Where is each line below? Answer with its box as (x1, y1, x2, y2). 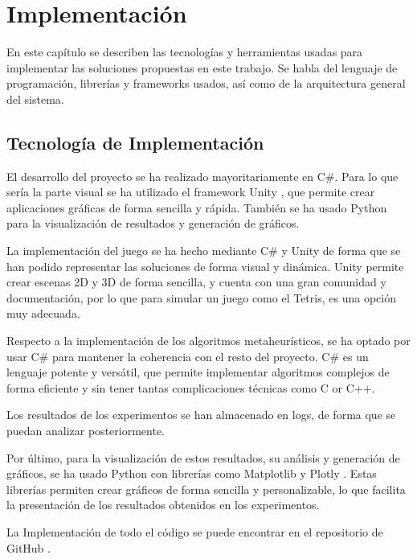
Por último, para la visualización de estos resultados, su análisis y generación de (6, 449, 400, 466)
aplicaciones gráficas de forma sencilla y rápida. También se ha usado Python (6, 199, 387, 216)
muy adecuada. (6, 305, 80, 322)
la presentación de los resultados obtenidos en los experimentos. (6, 496, 320, 513)
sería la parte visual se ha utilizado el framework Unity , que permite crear (6, 183, 375, 200)
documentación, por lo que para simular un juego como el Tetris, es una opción (6, 289, 396, 306)
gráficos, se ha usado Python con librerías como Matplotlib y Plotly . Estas (6, 465, 377, 482)
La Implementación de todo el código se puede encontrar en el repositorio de (6, 523, 383, 540)
